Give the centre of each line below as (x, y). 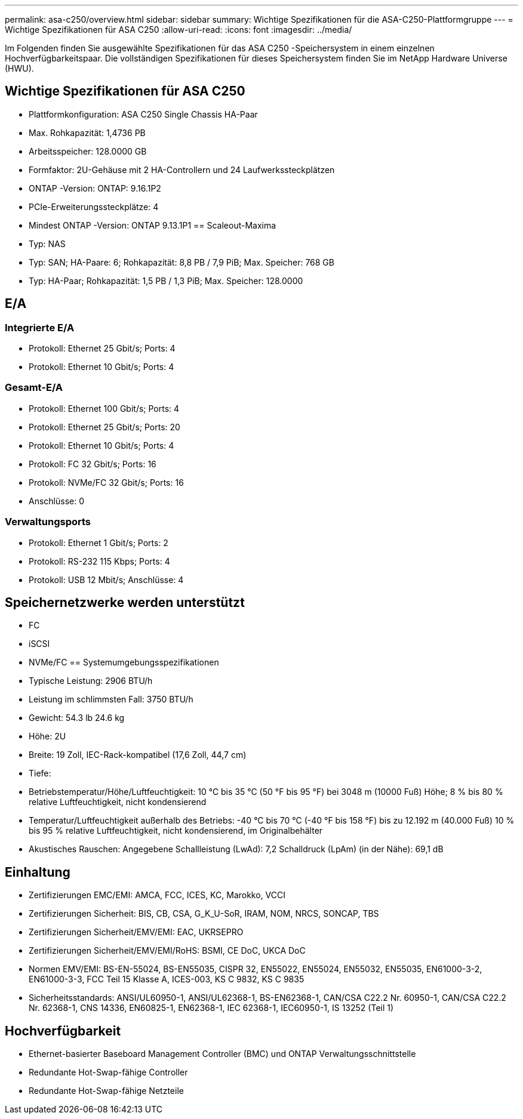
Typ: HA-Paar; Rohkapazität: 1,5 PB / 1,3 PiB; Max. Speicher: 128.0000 (166, 280)
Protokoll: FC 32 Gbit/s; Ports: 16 (93, 464)
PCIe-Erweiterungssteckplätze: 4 (94, 206)
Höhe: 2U (47, 736)
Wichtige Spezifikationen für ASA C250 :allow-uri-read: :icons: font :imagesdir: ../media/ (179, 30)
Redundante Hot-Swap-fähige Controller (108, 1072)
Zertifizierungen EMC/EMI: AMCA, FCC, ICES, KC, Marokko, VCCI (157, 895)
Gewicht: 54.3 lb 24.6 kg (77, 718)
